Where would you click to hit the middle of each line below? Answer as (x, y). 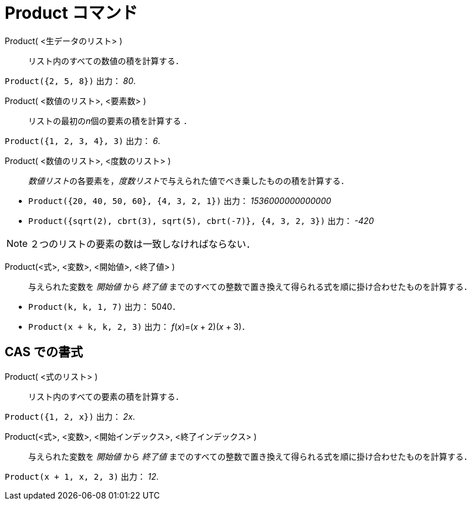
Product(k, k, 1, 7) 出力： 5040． (105, 306)
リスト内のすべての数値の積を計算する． (106, 61)
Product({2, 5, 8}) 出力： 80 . (70, 81)
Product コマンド (71, 13)
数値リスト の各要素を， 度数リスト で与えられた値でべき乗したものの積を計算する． (189, 180)
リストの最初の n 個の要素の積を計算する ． (110, 121)
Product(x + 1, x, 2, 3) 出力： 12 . (82, 476)
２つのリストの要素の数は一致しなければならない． (143, 244)
